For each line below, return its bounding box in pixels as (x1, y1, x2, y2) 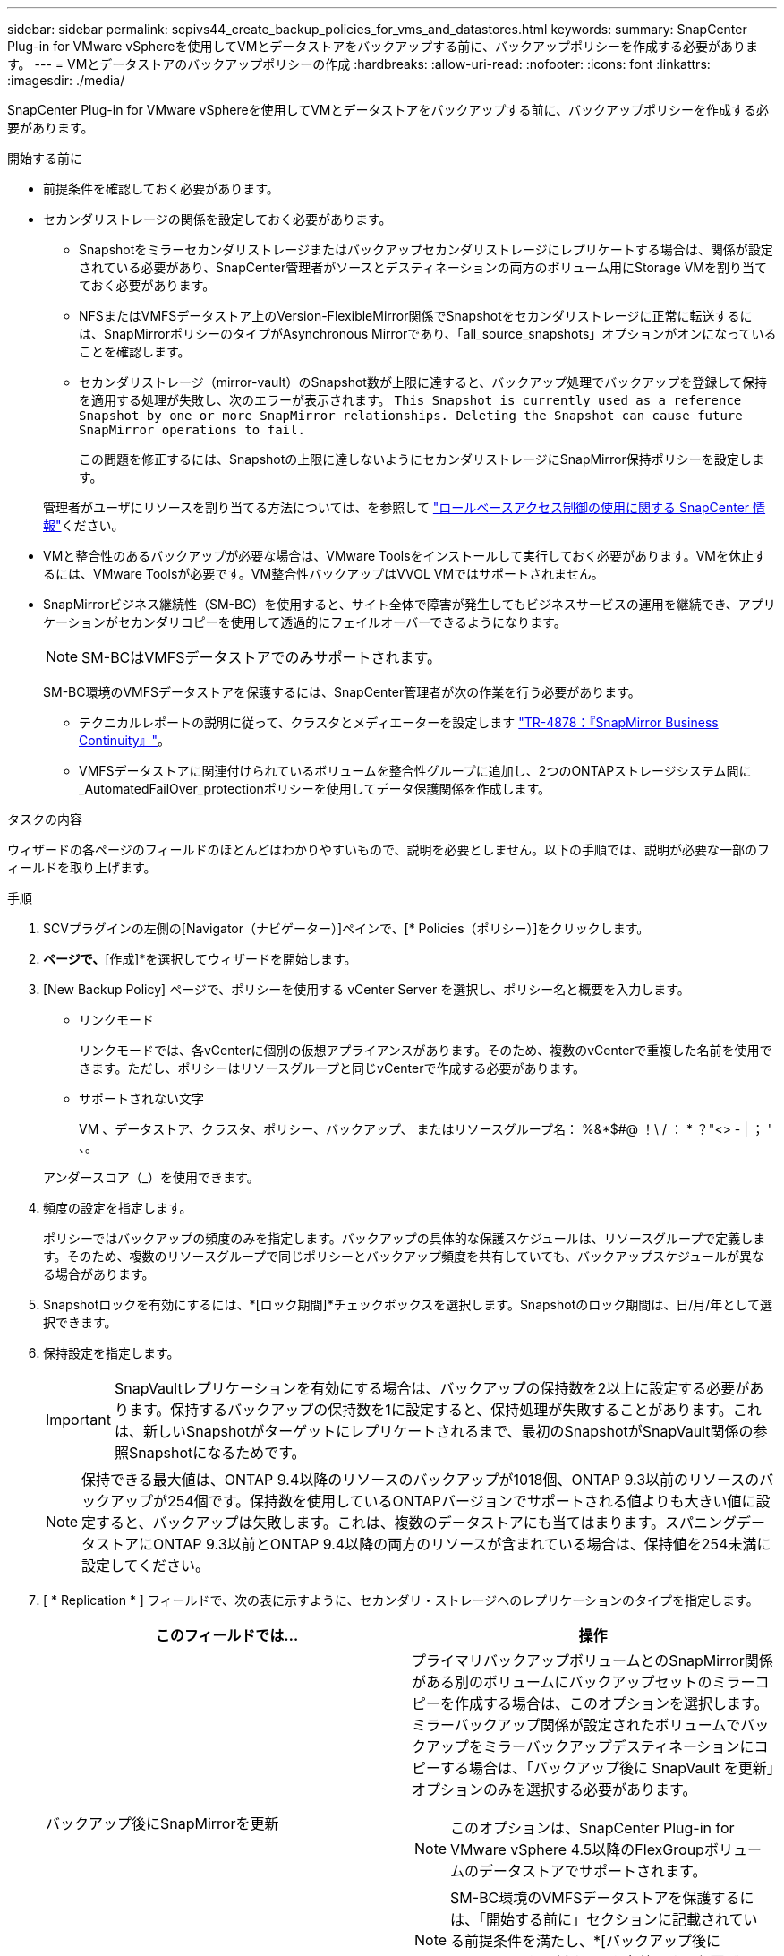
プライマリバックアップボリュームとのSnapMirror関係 (412, 1651, 773, 1669)
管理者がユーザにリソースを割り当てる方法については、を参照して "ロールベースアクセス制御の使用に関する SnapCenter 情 (43, 500, 766, 515)
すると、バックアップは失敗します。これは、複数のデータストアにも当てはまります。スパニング (96, 1514, 737, 1531)
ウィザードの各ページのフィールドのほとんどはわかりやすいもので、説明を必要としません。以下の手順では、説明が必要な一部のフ (7, 842, 771, 857)
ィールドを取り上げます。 (7, 860, 157, 875)
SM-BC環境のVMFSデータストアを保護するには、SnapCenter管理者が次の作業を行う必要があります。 (43, 684, 641, 699)
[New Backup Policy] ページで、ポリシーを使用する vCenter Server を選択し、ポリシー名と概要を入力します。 (43, 982, 690, 997)
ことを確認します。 (79, 344, 191, 359)
